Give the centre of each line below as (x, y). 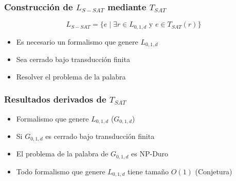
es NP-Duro (150, 154)
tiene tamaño (148, 171)
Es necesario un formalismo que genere (77, 41)
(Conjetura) (214, 171)
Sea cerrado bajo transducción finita (73, 59)
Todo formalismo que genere (61, 171)
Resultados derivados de (55, 99)
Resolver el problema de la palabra (71, 76)
